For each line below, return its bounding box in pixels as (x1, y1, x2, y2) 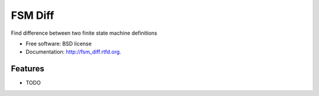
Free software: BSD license (25, 40, 92, 47)
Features (11, 64, 44, 74)
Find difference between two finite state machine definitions (11, 29, 158, 37)
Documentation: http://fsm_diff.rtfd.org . (25, 48, 121, 55)
